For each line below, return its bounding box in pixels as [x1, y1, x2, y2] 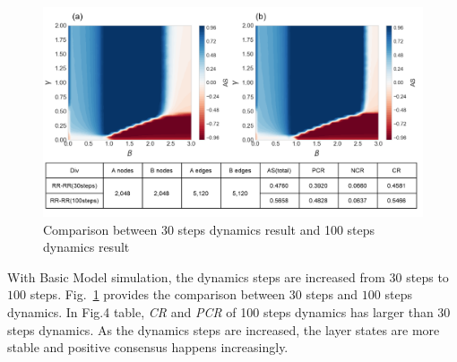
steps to [406, 267, 449, 286]
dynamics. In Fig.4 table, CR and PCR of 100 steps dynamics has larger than [7, 302, 434, 321]
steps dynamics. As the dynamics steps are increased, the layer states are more [7, 320, 440, 339]
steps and [306, 285, 358, 304]
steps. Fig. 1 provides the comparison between [30, 285, 286, 304]
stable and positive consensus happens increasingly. [7, 338, 289, 357]
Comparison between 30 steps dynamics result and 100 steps [43, 220, 375, 238]
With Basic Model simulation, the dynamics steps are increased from [7, 267, 385, 286]
